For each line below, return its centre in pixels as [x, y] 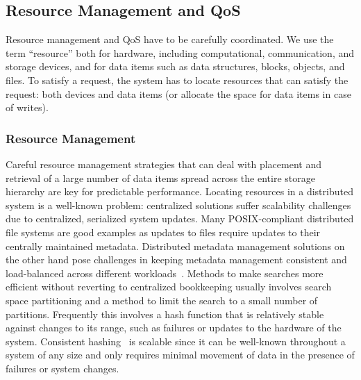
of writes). [27, 107]
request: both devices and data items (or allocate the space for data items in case [178, 93]
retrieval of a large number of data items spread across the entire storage [160, 177]
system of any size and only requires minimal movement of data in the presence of [180, 355]
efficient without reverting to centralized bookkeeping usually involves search [169, 287]
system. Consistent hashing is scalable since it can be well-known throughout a [176, 341]
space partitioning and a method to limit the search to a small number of [162, 300]
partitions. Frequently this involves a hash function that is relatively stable [165, 314]
